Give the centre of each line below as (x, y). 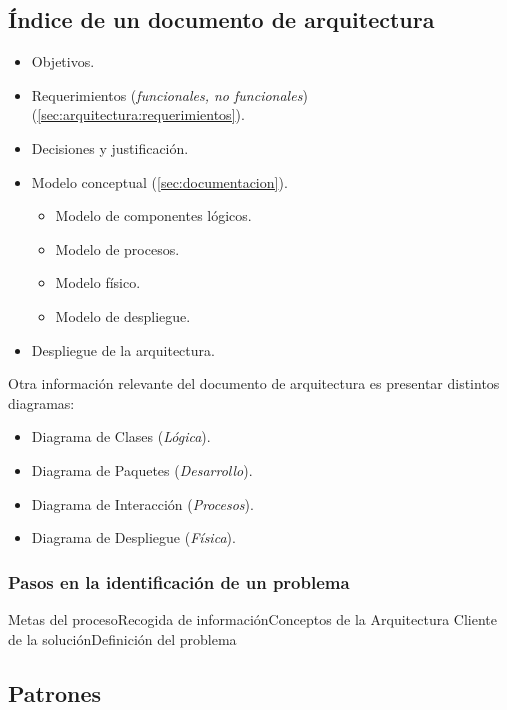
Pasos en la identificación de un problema (179, 581)
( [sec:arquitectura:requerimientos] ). (138, 114)
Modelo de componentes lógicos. (153, 215)
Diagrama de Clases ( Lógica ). (121, 436)
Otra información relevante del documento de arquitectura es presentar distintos (254, 383)
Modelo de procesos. (117, 248)
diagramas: (41, 402)
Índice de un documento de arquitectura (221, 19)
